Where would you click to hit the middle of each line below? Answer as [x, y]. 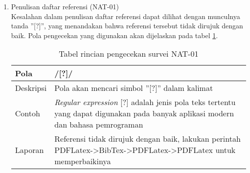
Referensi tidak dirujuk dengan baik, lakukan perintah [148, 139]
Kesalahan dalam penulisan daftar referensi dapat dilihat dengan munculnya [125, 16]
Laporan [29, 150]
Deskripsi [31, 88]
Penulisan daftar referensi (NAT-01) [65, 6]
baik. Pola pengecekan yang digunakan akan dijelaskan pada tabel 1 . [114, 35]
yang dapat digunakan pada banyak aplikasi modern [144, 113]
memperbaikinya [83, 161]
